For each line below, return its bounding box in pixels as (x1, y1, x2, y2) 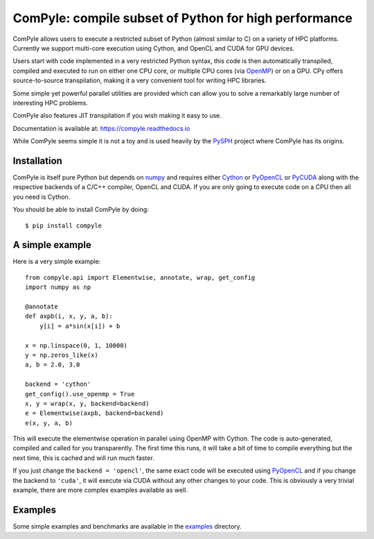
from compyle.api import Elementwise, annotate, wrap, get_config (25, 274, 256, 281)
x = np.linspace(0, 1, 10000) (25, 342, 128, 349)
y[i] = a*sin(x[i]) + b (39, 322, 121, 330)
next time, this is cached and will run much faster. (12, 454, 155, 462)
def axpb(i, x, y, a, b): (25, 312, 114, 320)
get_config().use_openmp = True (25, 390, 135, 398)
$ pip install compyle (25, 222, 103, 229)
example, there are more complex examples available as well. (12, 486, 188, 495)
